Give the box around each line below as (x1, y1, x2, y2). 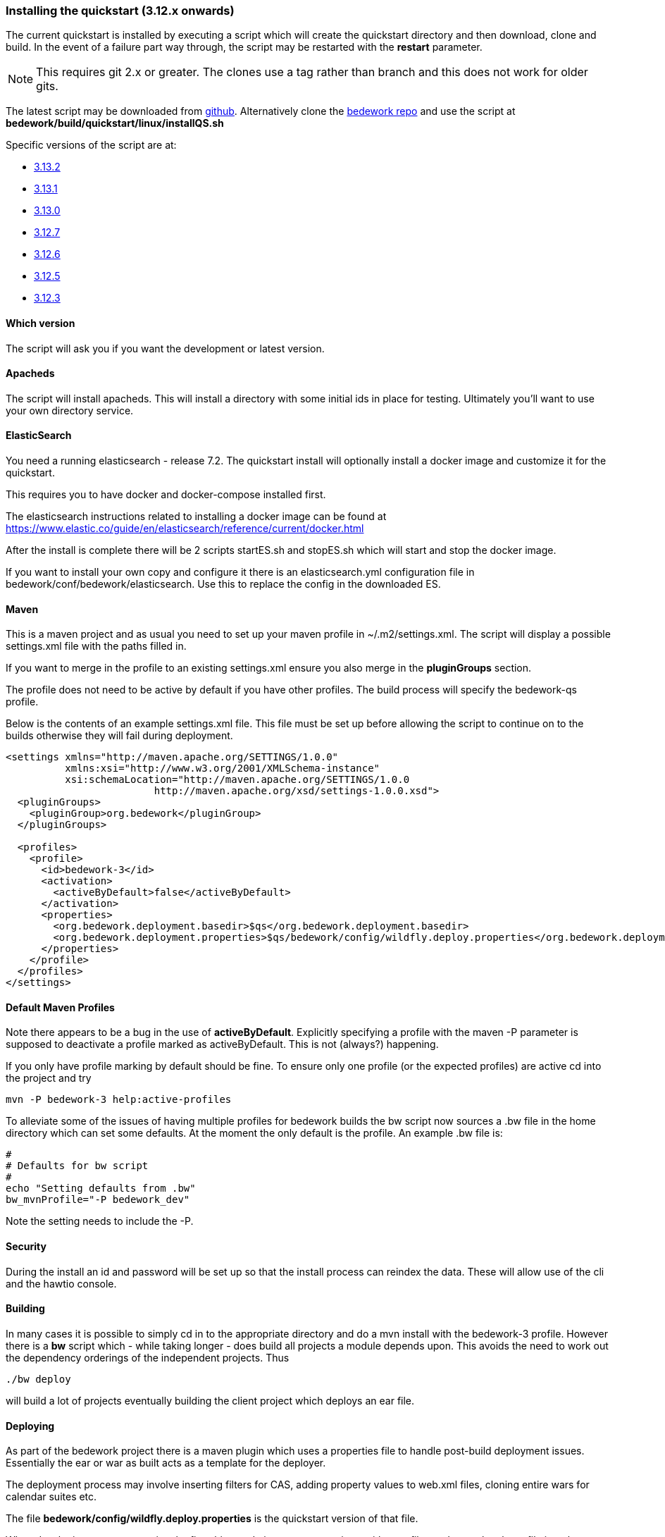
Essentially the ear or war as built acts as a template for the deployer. (6, 1457, 326, 1469)
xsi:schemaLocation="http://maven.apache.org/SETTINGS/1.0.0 (65, 774, 410, 786)
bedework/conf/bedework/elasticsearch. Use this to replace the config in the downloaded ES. (6, 578, 441, 591)
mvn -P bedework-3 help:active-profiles (6, 1094, 232, 1106)
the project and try (6, 1072, 92, 1085)
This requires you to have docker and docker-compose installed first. (6, 488, 326, 501)
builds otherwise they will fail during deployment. (6, 729, 233, 742)
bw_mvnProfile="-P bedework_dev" (6, 1194, 190, 1206)
